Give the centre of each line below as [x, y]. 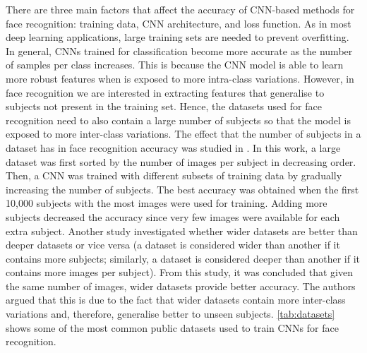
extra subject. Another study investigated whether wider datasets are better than [182, 231]
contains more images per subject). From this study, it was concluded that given [179, 272]
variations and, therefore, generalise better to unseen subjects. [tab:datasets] [170, 314]
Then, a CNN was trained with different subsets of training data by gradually [174, 175]
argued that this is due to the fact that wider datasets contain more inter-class [176, 300]
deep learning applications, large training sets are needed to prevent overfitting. [178, 37]
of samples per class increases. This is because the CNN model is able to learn [175, 65]
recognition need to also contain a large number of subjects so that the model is [178, 120]
